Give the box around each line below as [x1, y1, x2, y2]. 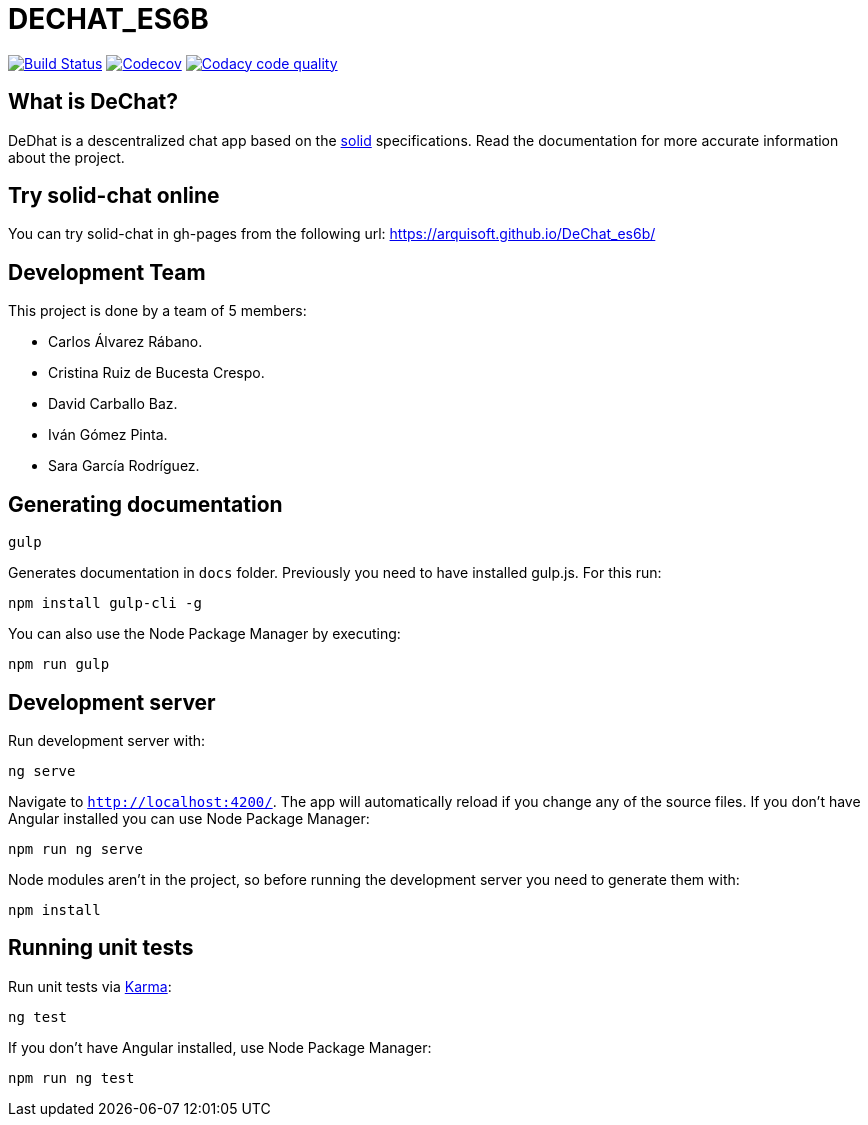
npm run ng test [8, 1069, 135, 1086]
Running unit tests [8, 935, 194, 961]
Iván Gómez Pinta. [48, 426, 168, 444]
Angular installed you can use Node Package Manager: [8, 809, 370, 827]
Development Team [8, 259, 206, 285]
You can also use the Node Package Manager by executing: [8, 625, 401, 643]
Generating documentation [8, 491, 283, 517]
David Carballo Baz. [48, 395, 178, 413]
